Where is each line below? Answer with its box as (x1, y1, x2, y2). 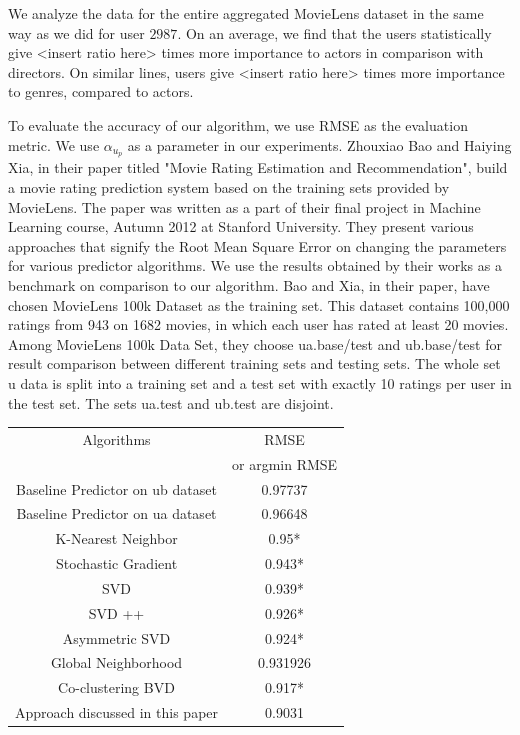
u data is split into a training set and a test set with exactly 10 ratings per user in (8, 372, 512, 393)
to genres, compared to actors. (8, 81, 194, 102)
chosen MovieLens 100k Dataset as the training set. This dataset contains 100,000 (8, 294, 510, 315)
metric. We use (8, 134, 100, 155)
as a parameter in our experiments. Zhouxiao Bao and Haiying (127, 134, 512, 155)
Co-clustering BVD (58, 677, 175, 698)
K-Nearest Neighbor (55, 528, 178, 549)
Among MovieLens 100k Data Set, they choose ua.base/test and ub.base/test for (8, 333, 502, 354)
